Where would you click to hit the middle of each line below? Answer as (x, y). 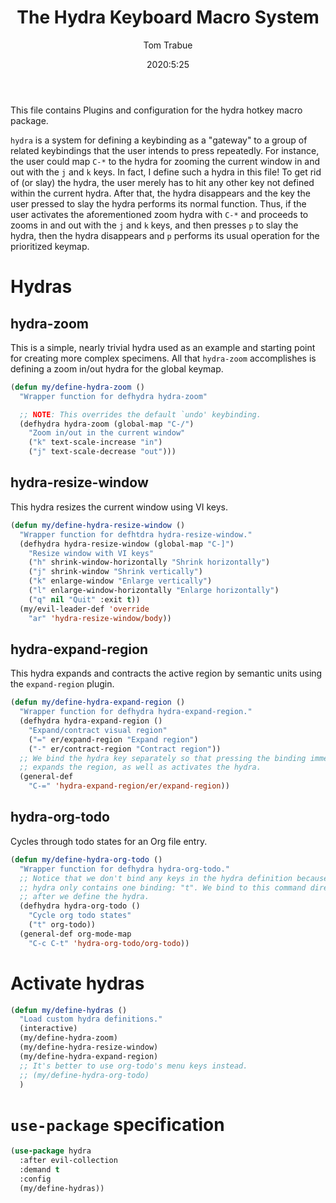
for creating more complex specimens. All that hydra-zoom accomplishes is (163, 358)
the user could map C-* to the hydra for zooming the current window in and (165, 161)
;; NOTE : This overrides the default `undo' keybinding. (140, 414)
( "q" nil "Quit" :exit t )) (84, 599)
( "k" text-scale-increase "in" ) (95, 442)
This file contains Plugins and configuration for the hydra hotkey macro (156, 110)
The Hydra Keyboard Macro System (168, 17)
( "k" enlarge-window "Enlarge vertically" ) (120, 581)
